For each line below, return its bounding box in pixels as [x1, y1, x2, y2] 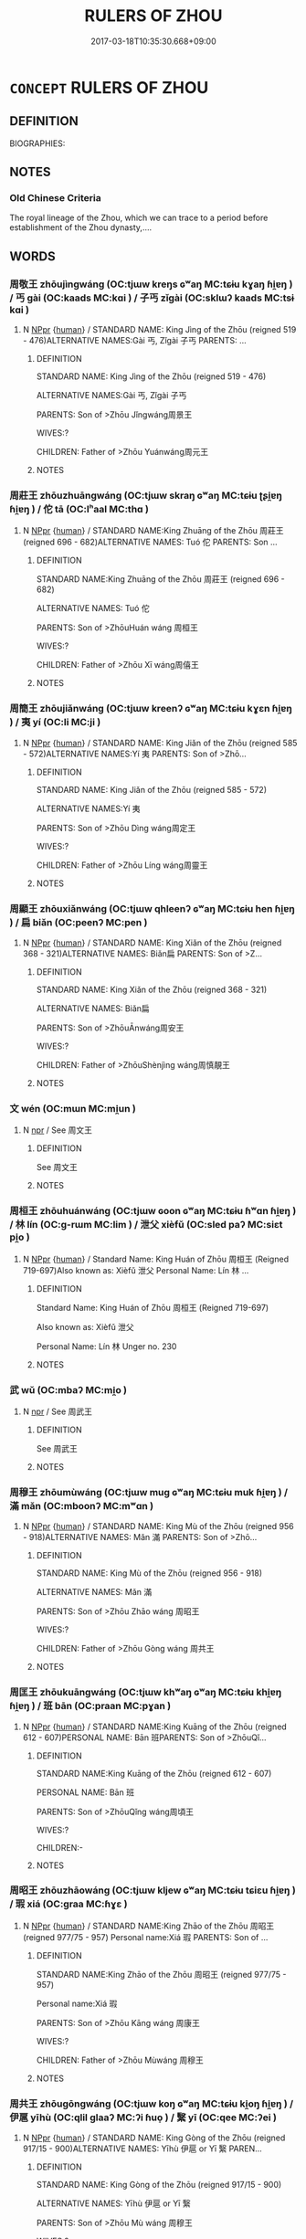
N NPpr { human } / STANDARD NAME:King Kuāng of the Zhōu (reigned [22, 1721, 288, 1732]
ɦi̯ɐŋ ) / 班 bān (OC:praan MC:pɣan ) [9, 1700, 172, 1713]
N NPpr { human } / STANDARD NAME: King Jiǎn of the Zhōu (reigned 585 [22, 737, 298, 748]
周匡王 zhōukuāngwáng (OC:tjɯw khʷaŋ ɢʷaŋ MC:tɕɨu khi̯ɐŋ [9, 1686, 282, 1699]
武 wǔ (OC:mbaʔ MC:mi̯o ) [9, 1383, 128, 1396]
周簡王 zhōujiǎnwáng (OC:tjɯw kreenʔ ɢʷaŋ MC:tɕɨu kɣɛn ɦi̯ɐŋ [9, 702, 292, 715]
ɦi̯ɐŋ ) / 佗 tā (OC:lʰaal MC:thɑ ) [9, 503, 149, 516]
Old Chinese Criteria [9, 192, 102, 205]
